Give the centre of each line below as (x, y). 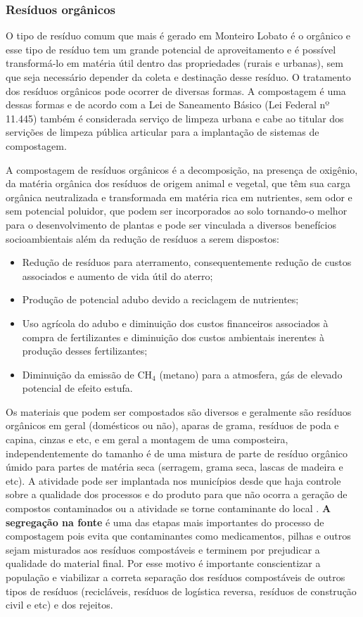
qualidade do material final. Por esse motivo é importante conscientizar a (163, 563)
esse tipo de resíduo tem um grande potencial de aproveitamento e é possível (171, 49)
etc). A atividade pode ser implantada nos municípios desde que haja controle (173, 480)
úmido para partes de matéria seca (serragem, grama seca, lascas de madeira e (174, 467)
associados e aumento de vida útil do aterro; (117, 275)
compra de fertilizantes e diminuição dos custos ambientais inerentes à (173, 337)
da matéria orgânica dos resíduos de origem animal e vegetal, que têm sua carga (178, 183)
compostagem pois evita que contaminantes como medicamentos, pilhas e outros (178, 536)
